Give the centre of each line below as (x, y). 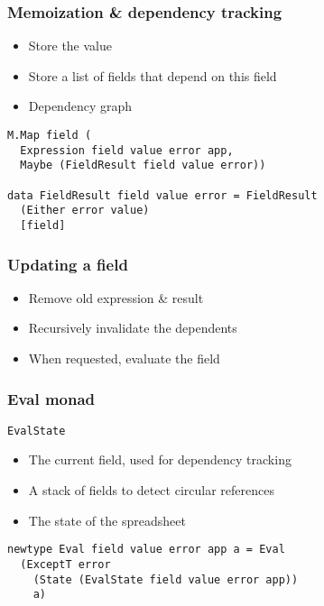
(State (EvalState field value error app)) (166, 579)
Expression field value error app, (127, 150)
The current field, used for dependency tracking (160, 459)
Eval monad (51, 398)
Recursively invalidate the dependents (133, 328)
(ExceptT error (65, 564)
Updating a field (68, 264)
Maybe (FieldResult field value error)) (143, 165)
